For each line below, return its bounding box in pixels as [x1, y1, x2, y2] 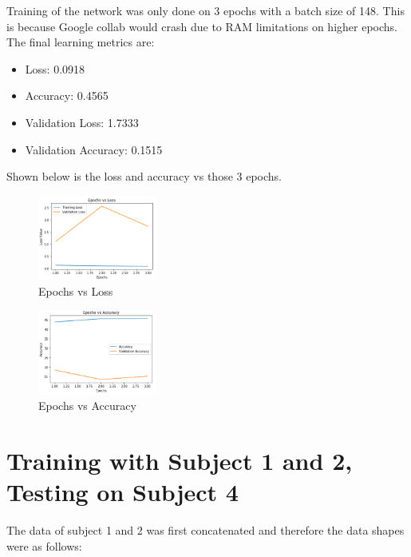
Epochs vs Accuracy [38, 397, 136, 414]
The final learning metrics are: [6, 34, 155, 50]
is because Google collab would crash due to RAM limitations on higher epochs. [6, 18, 397, 34]
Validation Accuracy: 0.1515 [25, 141, 163, 157]
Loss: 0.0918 [25, 60, 85, 77]
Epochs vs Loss [38, 282, 113, 299]
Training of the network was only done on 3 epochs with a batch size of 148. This [6, 2, 405, 18]
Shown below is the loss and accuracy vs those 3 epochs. [6, 168, 283, 185]
